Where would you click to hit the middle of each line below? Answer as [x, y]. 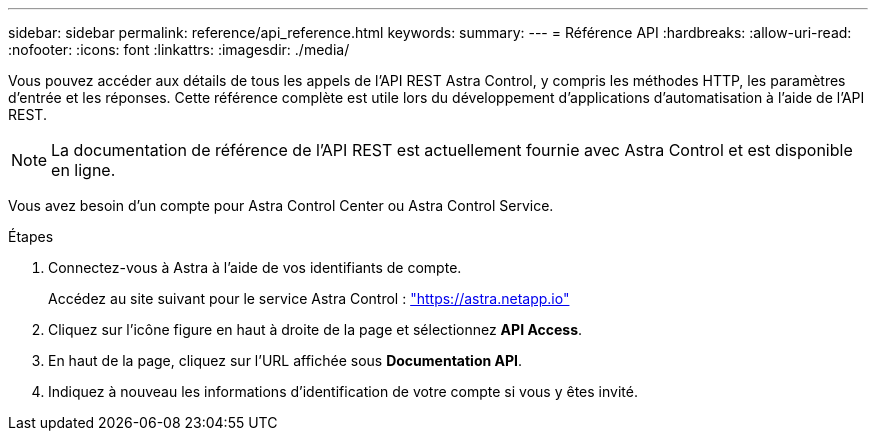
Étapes [31, 236]
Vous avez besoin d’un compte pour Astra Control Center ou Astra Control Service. [281, 205]
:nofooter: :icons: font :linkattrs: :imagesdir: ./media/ [179, 49]
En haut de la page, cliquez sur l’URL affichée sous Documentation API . [285, 360]
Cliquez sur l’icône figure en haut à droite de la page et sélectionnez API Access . [315, 329]
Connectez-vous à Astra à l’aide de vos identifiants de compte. [255, 267]
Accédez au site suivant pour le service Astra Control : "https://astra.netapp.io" [309, 298]
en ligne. [83, 170]
